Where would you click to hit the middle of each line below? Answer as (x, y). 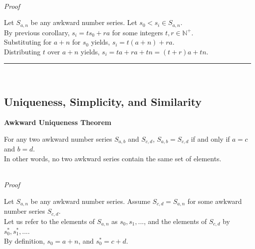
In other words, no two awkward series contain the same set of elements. (113, 158)
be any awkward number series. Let (84, 22)
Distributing (22, 51)
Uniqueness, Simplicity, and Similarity (103, 102)
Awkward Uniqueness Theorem (58, 122)
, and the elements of (175, 221)
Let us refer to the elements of (50, 221)
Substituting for (28, 42)
